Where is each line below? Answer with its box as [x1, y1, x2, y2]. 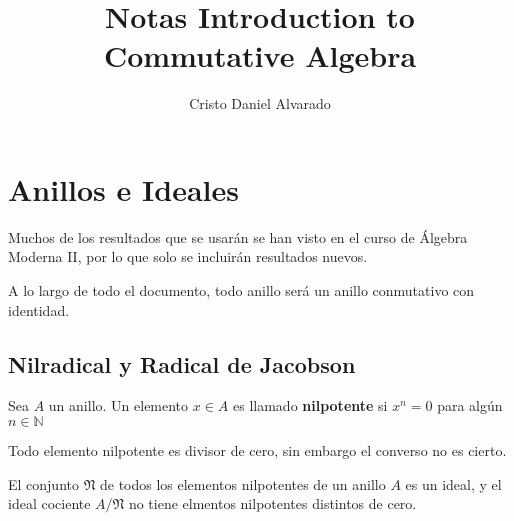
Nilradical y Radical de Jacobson [8, 348, 356, 379]
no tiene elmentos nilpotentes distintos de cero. [128, 493, 417, 514]
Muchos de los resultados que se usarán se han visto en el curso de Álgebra [8, 226, 468, 247]
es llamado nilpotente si [233, 395, 388, 416]
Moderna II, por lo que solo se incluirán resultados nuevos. [8, 246, 368, 267]
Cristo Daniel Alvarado [189, 93, 331, 114]
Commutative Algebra [103, 35, 417, 76]
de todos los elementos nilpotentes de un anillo [99, 473, 386, 494]
